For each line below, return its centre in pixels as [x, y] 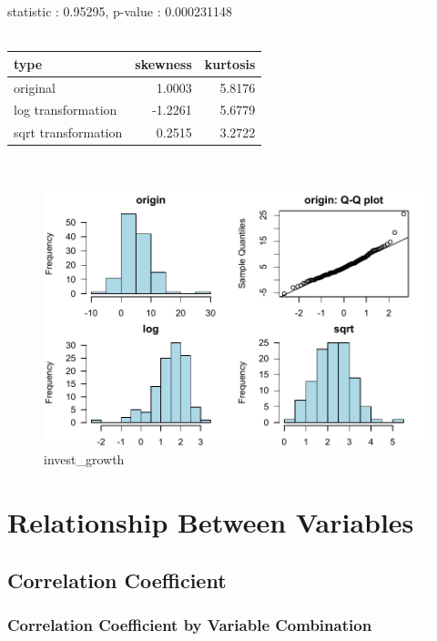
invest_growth [84, 459]
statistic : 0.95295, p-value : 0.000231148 [120, 11]
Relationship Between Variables [211, 521]
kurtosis [230, 63]
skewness [163, 63]
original [35, 87]
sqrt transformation [68, 132]
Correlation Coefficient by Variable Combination [190, 624]
